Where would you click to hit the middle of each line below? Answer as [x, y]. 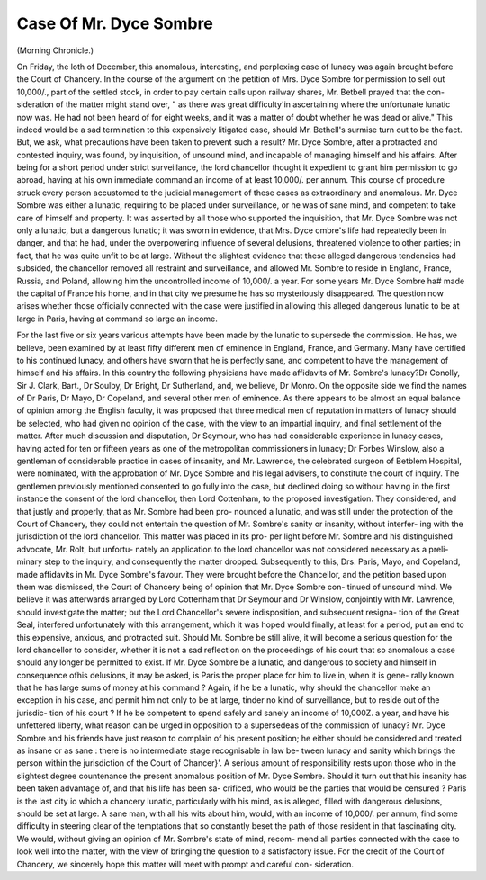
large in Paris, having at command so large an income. [117, 319]
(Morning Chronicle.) [55, 50]
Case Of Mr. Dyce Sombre [115, 23]
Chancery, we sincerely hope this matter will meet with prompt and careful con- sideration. [185, 864]
